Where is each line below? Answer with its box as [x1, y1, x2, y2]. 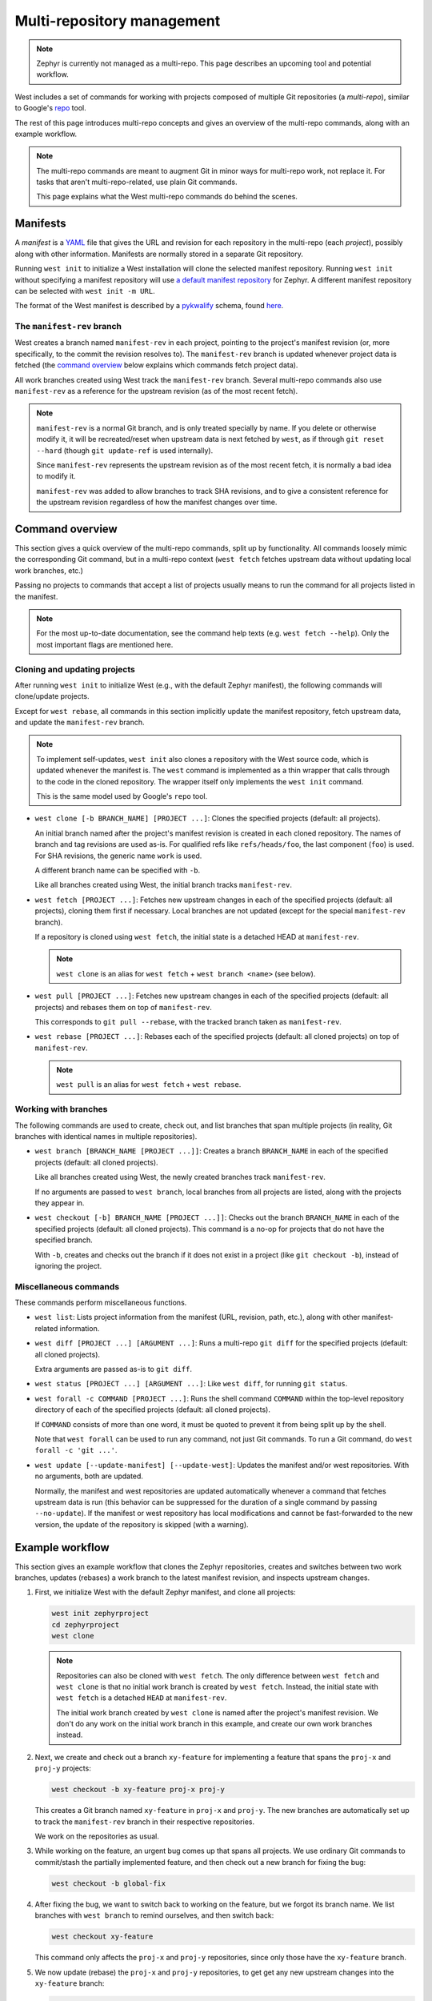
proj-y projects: [34, 1763, 91, 1773]
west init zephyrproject [51, 1609, 150, 1618]
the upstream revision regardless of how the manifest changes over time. [36, 497, 278, 507]
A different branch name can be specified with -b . [34, 865, 200, 875]
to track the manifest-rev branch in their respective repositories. [34, 1817, 255, 1827]
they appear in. [34, 1197, 85, 1208]
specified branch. [34, 1235, 94, 1245]
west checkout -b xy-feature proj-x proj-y [51, 1785, 226, 1794]
